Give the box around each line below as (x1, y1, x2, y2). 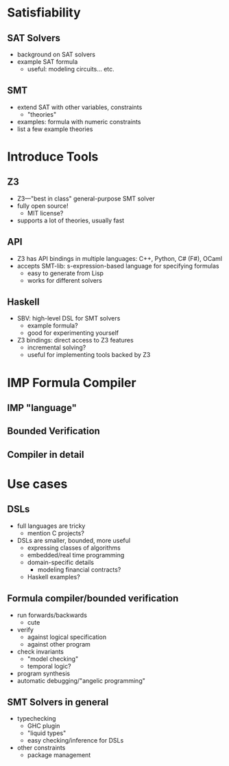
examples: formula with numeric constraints (16, 117, 141, 126)
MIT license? (27, 209, 64, 217)
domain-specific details (27, 558, 95, 566)
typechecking (16, 715, 56, 723)
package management (27, 751, 91, 759)
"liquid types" (27, 729, 67, 737)
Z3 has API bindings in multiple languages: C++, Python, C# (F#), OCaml (16, 254, 223, 262)
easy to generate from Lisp (27, 269, 104, 277)
